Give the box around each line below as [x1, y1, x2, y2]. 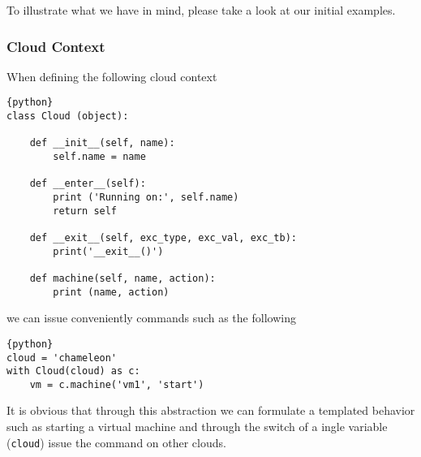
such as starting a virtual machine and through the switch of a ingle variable [6, 418, 388, 435]
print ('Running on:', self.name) [53, 192, 239, 203]
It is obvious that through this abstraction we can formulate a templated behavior [6, 402, 415, 419]
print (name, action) [53, 286, 170, 298]
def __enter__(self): [29, 178, 146, 190]
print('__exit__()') [53, 245, 164, 257]
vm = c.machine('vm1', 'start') [29, 378, 204, 390]
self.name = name [53, 151, 146, 163]
